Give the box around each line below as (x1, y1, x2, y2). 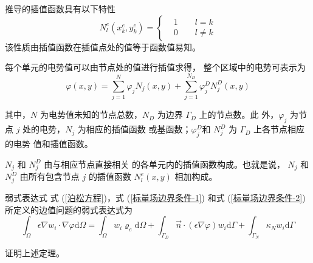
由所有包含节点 (19, 170, 80, 183)
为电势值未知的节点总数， (40, 108, 142, 121)
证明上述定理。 (5, 247, 64, 259)
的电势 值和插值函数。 (5, 137, 93, 149)
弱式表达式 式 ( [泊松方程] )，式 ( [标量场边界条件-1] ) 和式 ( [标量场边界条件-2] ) (5, 191, 306, 203)
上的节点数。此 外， (199, 108, 279, 121)
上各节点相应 (253, 123, 304, 135)
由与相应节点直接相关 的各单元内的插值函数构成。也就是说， (44, 157, 285, 170)
